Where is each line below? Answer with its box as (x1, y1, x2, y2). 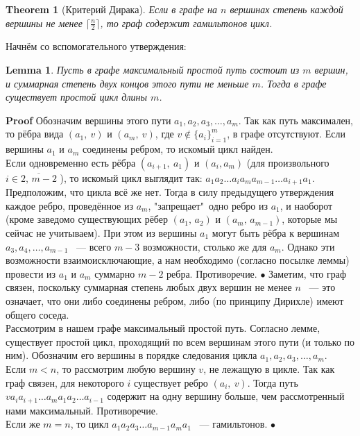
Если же (6, 417, 40, 431)
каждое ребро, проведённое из (6, 198, 133, 212)
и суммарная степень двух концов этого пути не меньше (6, 76, 249, 90)
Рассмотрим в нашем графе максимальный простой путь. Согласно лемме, (6, 321, 320, 335)
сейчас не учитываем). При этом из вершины (6, 226, 197, 240)
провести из (6, 266, 56, 280)
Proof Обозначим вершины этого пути (6, 112, 171, 127)
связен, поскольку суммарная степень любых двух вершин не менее (6, 280, 292, 294)
